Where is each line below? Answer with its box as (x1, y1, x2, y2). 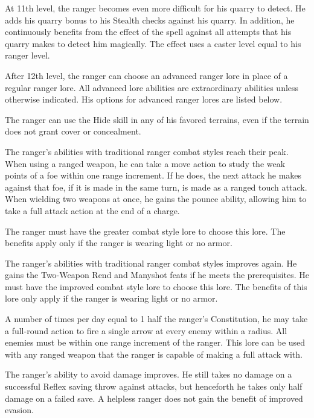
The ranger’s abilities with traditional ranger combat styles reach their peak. (5, 145, 289, 157)
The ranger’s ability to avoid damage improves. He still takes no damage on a (5, 368, 292, 381)
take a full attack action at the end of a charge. (5, 204, 180, 217)
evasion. (5, 404, 34, 416)
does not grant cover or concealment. (5, 125, 141, 138)
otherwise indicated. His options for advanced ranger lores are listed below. (5, 93, 283, 106)
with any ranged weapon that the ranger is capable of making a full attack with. (5, 347, 303, 360)
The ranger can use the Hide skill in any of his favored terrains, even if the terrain (5, 113, 309, 125)
